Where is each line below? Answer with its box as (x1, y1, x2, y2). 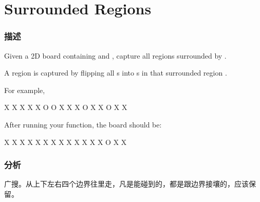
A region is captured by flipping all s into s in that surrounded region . (4, 67, 227, 78)
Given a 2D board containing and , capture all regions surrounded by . (4, 50, 227, 61)
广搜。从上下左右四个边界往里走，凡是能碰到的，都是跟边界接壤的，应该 (4, 178, 249, 189)
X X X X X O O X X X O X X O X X (4, 102, 127, 113)
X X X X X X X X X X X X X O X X (4, 136, 127, 147)
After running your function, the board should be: (4, 119, 162, 130)
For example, (4, 84, 45, 95)
